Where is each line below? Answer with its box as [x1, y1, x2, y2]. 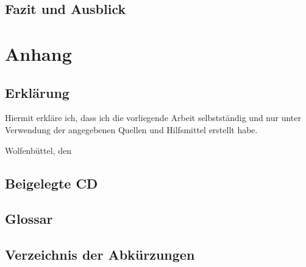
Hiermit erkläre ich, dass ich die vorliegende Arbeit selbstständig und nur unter [5, 111, 302, 124]
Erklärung [5, 83, 69, 102]
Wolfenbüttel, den [5, 144, 71, 156]
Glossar [5, 209, 53, 228]
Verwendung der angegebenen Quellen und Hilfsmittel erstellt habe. [5, 123, 258, 136]
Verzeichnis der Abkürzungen [5, 245, 195, 264]
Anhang [5, 41, 72, 66]
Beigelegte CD [5, 173, 98, 192]
